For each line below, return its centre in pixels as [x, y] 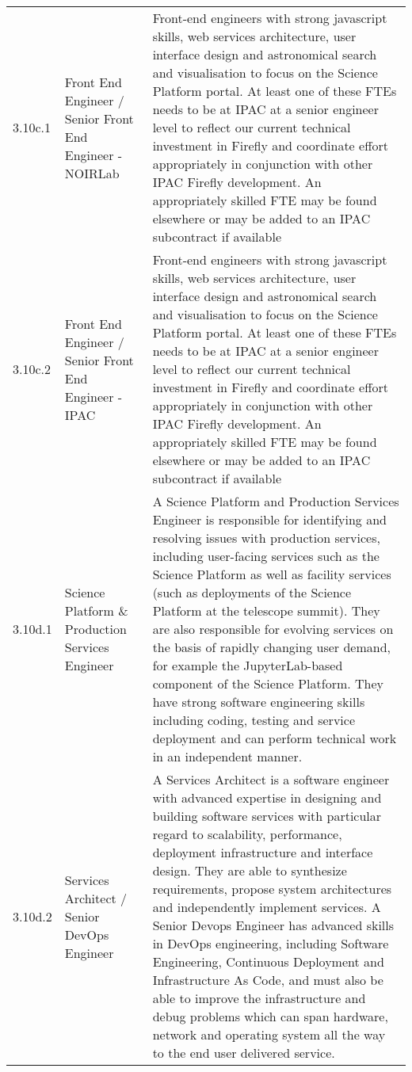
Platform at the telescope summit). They [266, 610]
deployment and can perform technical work [275, 738]
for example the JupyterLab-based [248, 665]
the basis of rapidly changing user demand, [272, 647]
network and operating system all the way [269, 1034]
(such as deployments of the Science [252, 592]
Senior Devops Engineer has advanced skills [273, 925]
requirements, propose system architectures [272, 889]
